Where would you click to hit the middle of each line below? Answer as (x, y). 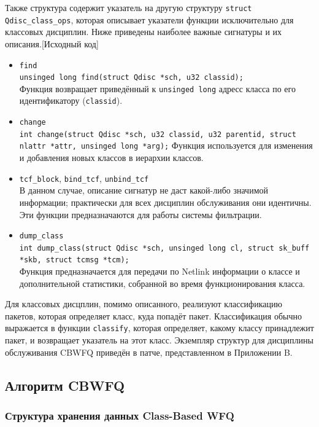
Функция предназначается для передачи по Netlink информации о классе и (159, 271)
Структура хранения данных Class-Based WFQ (120, 416)
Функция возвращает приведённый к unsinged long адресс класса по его (157, 88)
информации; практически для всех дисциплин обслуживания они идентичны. (165, 202)
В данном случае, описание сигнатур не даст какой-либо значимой (144, 190)
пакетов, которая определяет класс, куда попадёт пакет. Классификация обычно (153, 315)
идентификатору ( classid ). (71, 100)
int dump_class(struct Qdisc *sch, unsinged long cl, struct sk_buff (164, 248)
